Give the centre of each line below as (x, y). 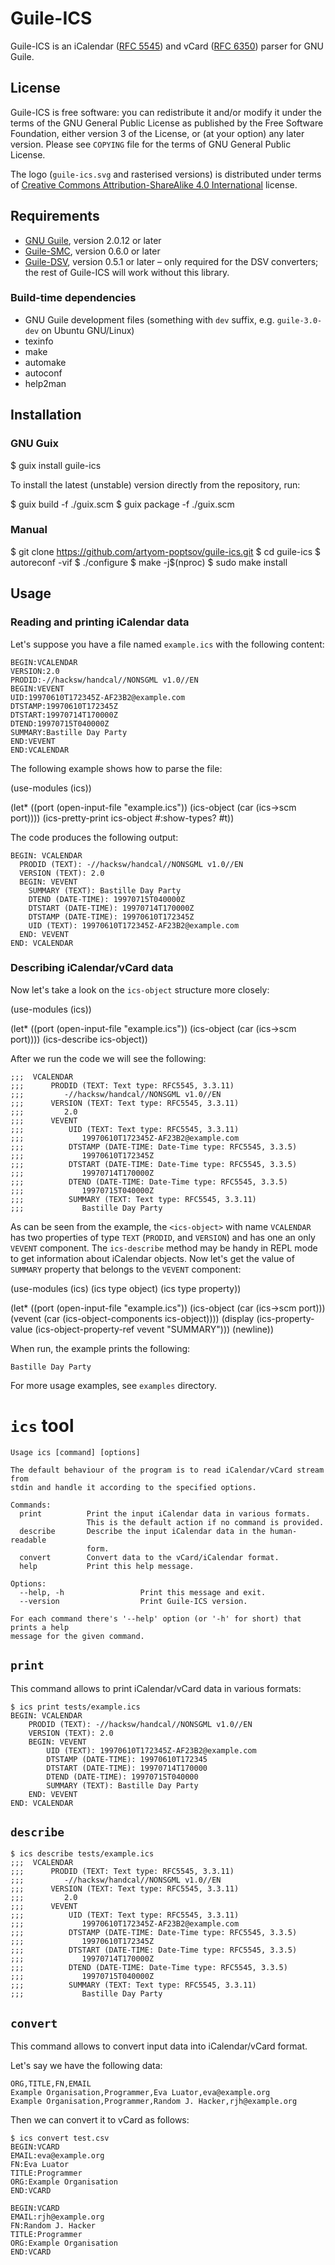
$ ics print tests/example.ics (75, 1707)
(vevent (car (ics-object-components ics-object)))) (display (132, 1318)
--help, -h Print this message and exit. (143, 1592)
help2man (45, 383)
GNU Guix (34, 444)
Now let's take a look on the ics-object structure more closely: (140, 989)
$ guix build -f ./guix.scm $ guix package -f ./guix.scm (122, 504)
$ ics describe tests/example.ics (82, 1854)
